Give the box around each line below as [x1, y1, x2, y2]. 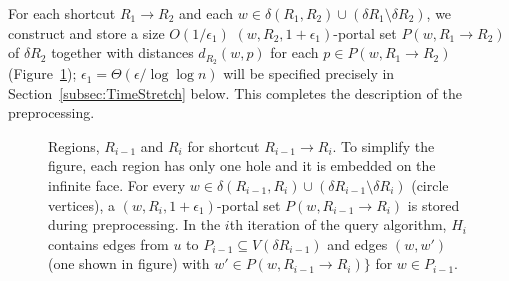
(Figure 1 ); [8, 63, 77, 84]
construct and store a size [8, 22, 165, 43]
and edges [327, 233, 388, 254]
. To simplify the [332, 135, 435, 156]
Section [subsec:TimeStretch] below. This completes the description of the [8, 82, 462, 103]
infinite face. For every [48, 175, 186, 196]
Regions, [48, 135, 100, 156]
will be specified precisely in [223, 63, 395, 84]
